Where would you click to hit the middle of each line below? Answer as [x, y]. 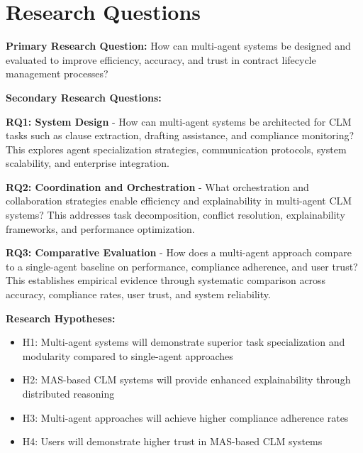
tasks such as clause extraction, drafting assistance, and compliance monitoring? [180, 135]
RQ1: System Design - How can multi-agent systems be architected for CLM [179, 121]
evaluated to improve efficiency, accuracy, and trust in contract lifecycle [161, 59]
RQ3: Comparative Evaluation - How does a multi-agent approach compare [179, 252]
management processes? [57, 73]
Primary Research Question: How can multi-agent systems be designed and [178, 46]
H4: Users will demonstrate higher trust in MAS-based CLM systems [172, 441]
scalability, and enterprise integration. [88, 163]
